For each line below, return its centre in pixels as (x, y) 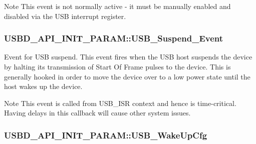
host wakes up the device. (43, 86)
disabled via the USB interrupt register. (65, 16)
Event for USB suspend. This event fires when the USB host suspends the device (128, 57)
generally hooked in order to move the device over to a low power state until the (127, 76)
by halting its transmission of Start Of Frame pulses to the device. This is (117, 66)
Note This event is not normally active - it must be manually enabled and (117, 6)
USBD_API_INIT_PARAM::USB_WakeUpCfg (106, 135)
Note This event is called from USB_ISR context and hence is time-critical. (120, 103)
